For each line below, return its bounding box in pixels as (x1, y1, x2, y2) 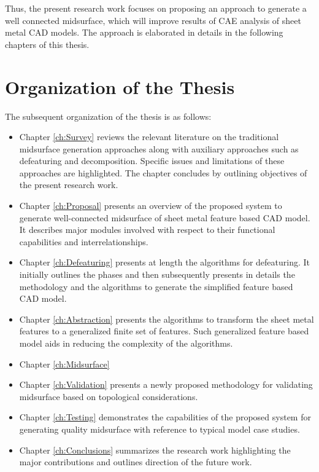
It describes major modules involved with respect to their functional (19, 223, 275, 236)
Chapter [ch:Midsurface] (19, 357, 110, 370)
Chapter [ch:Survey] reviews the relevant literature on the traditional (19, 130, 279, 143)
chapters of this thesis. (5, 37, 90, 50)
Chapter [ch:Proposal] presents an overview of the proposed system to (19, 199, 282, 212)
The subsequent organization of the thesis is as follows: (5, 109, 212, 122)
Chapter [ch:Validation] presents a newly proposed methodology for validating (19, 378, 313, 391)
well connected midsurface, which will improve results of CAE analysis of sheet (5, 14, 301, 26)
